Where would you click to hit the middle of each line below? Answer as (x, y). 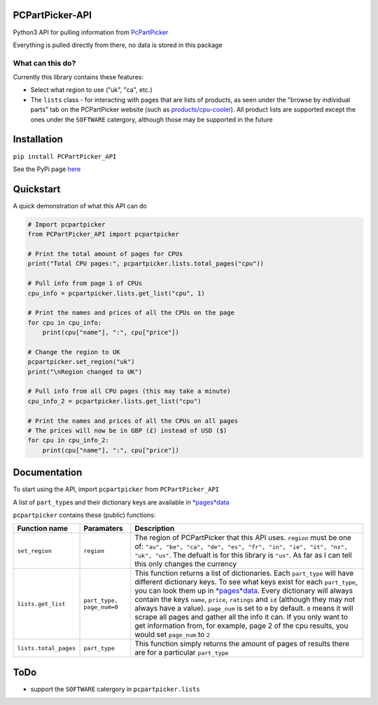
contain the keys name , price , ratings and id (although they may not (245, 600)
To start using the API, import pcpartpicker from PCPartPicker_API (116, 489)
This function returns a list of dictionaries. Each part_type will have (244, 573)
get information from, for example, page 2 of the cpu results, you (241, 626)
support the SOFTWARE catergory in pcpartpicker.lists (115, 689)
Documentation (48, 472)
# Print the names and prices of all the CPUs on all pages (133, 421)
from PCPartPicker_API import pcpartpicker (104, 234)
